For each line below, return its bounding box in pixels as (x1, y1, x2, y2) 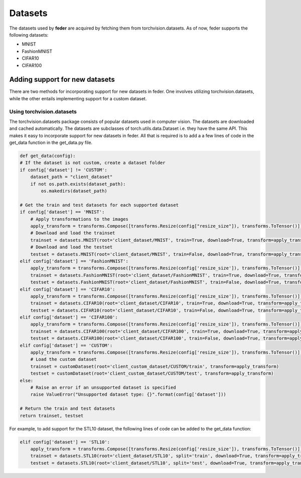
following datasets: (9, 32, 49, 38)
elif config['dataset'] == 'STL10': (20, 439, 110, 445)
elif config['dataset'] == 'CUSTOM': (20, 343, 113, 348)
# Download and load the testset (30, 244, 113, 250)
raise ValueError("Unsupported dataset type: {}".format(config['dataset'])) (30, 392, 227, 397)
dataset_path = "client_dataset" (30, 174, 113, 180)
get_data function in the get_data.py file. (9, 139, 93, 145)
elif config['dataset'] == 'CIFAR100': (20, 314, 118, 321)
